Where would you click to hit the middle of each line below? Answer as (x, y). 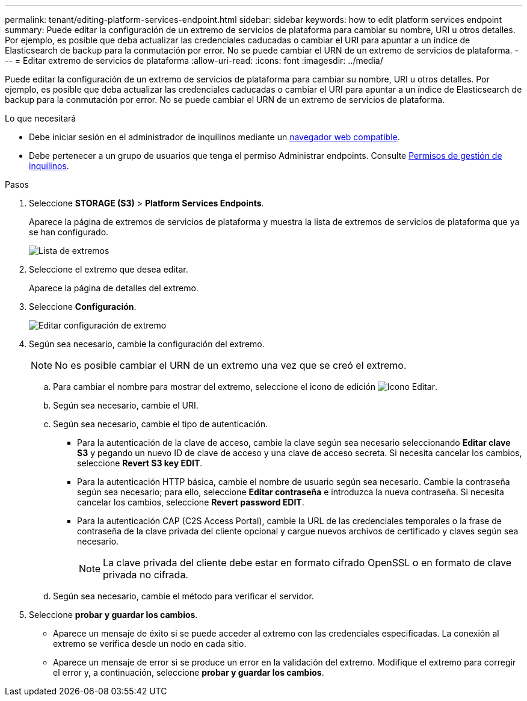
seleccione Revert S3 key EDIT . (140, 463)
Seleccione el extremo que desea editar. (109, 269)
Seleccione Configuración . (83, 307)
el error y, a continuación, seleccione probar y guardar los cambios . (189, 672)
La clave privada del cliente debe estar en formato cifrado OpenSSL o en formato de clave (307, 563)
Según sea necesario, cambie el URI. (126, 405)
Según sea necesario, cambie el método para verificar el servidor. (183, 596)
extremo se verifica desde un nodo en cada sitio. (150, 644)
